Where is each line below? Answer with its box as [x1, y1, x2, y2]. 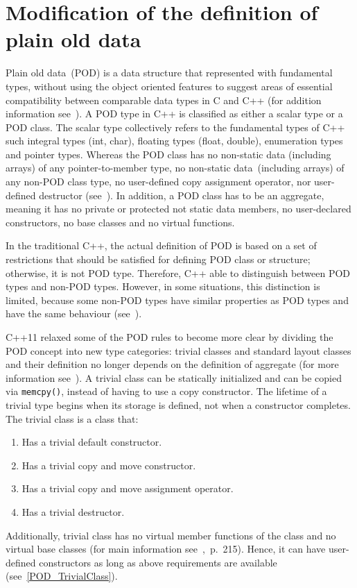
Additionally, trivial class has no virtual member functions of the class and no [6, 528, 336, 542]
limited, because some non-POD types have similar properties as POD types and [6, 292, 349, 307]
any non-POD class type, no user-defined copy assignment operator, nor [6, 174, 311, 189]
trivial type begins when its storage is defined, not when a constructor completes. [6, 398, 351, 412]
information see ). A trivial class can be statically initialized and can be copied [6, 370, 342, 385]
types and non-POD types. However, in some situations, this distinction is [6, 279, 320, 294]
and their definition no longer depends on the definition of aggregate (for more [6, 357, 339, 371]
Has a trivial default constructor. [21, 435, 162, 449]
